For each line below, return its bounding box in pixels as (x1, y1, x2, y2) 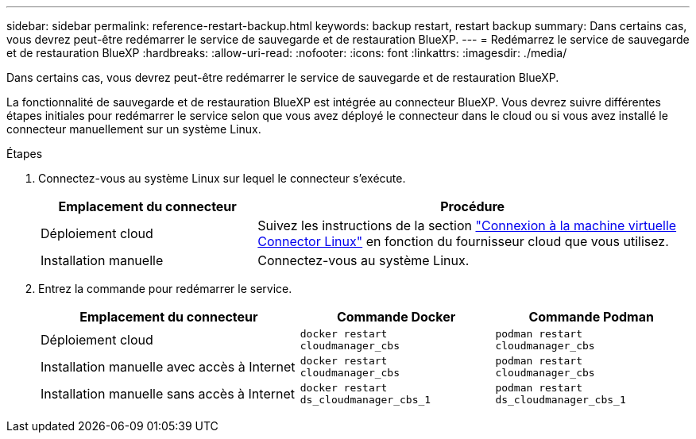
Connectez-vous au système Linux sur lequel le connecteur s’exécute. (38, 171, 406, 185)
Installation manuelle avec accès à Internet (41, 359, 296, 375)
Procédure (440, 198, 505, 214)
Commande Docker (336, 309, 456, 325)
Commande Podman (528, 309, 654, 325)
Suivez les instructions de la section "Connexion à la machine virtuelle (257, 218, 677, 233)
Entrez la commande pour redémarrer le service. (38, 282, 292, 295)
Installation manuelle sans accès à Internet (41, 386, 295, 402)
